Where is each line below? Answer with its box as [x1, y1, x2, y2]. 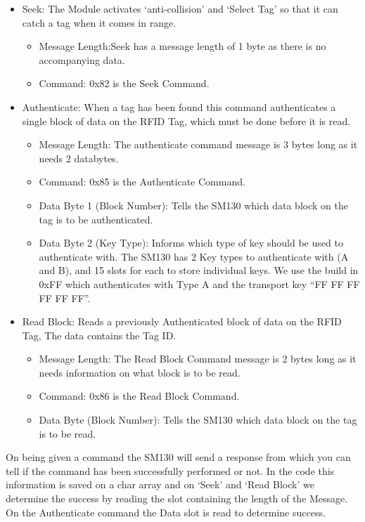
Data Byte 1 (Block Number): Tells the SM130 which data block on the [39, 197, 348, 212]
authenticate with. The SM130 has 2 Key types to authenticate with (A [39, 249, 349, 263]
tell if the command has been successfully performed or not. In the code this [6, 463, 335, 478]
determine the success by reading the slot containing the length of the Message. [6, 491, 348, 506]
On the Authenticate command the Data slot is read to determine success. [6, 504, 326, 519]
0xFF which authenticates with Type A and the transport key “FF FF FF [39, 276, 360, 291]
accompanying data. [39, 52, 125, 67]
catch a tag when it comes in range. [22, 15, 177, 30]
